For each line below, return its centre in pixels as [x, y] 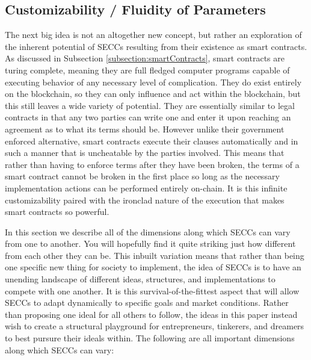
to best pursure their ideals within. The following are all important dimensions [150, 338]
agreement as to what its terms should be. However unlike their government [145, 129]
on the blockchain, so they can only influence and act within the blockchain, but [153, 94]
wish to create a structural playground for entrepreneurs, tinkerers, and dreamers [155, 326]
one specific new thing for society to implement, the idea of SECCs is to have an [153, 267]
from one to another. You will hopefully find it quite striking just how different [150, 244]
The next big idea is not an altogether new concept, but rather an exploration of [153, 35]
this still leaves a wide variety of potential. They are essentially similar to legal [150, 105]
